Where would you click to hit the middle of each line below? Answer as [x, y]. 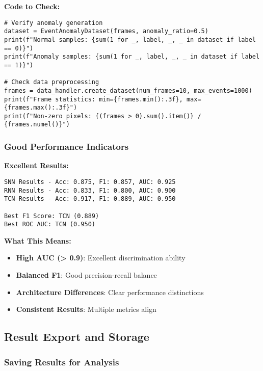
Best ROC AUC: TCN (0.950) [50, 224]
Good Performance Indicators [67, 147]
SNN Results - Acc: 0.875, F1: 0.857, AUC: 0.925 [90, 182]
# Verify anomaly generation [54, 23]
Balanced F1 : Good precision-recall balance [86, 275]
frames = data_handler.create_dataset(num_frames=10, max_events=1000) [128, 90]
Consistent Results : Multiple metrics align [86, 309]
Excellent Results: [36, 165]
